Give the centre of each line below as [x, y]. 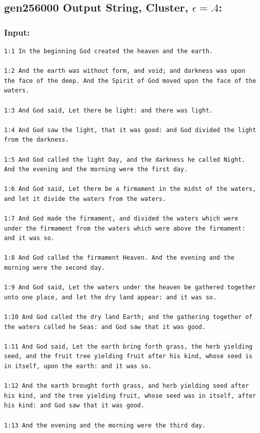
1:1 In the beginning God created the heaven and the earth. [109, 51]
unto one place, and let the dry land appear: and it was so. [110, 297]
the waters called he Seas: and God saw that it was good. [105, 327]
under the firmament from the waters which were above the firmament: [125, 228]
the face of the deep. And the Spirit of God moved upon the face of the [130, 81]
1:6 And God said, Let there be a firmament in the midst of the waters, [130, 189]
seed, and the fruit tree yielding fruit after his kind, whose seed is [128, 356]
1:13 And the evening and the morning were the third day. [105, 425]
